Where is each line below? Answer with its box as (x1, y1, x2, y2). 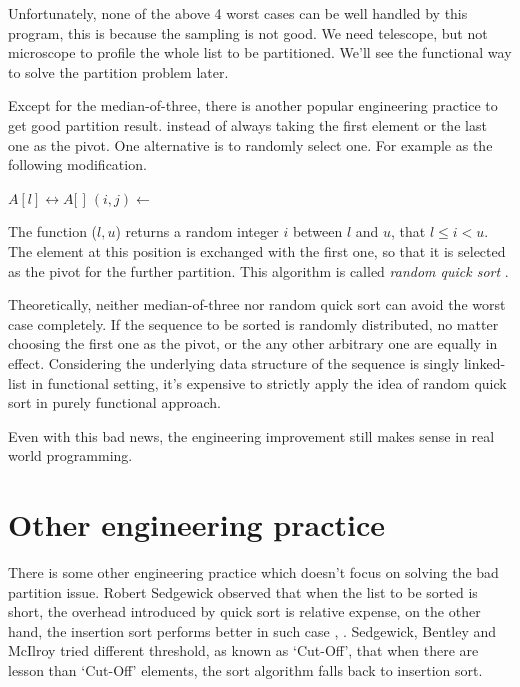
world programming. (8, 445, 133, 466)
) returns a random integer (115, 221, 279, 242)
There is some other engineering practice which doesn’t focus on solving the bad (8, 562, 499, 582)
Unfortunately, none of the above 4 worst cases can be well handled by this (8, 3, 468, 23)
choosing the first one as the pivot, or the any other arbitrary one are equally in (8, 333, 498, 354)
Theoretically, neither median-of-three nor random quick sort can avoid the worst (8, 294, 506, 315)
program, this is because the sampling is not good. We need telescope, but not (8, 22, 488, 43)
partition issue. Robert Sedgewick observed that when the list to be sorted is (8, 581, 478, 602)
